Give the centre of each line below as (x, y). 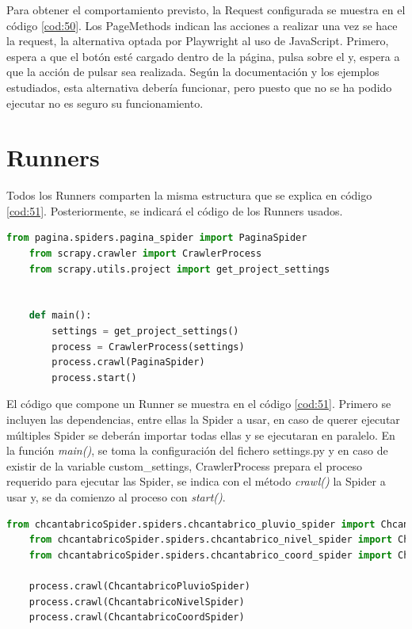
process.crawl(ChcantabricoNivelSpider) (137, 602)
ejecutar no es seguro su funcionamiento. (105, 103)
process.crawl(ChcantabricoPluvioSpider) (139, 586)
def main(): (60, 316)
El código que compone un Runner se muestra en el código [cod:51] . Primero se (199, 404)
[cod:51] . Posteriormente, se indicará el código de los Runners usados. (175, 210)
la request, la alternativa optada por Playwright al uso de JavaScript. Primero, (198, 41)
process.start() (94, 377)
